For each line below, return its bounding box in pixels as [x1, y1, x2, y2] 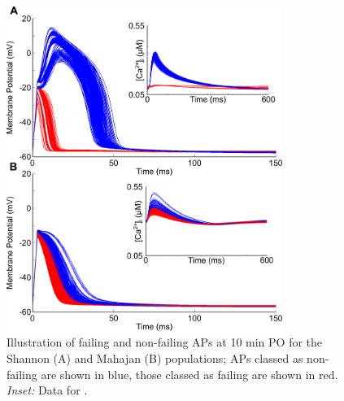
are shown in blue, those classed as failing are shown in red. [41, 365, 338, 382]
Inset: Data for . [7, 381, 88, 399]
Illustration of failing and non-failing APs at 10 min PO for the [7, 333, 323, 351]
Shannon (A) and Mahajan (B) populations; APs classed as [7, 349, 303, 366]
